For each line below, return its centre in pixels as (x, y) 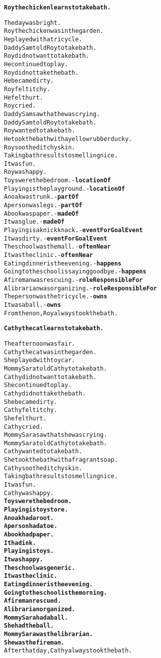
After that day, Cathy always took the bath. (68, 651)
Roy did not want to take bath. (47, 56)
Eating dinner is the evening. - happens (63, 263)
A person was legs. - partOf (43, 205)
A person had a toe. (31, 526)
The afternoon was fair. (40, 343)
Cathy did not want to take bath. (50, 377)
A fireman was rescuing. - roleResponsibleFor (74, 280)
